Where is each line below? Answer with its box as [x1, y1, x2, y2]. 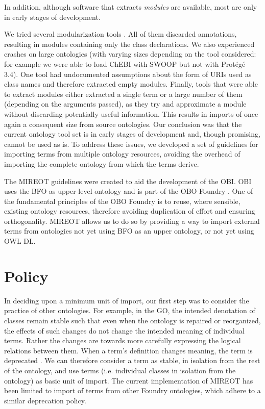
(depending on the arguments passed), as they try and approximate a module [4, 98, 247, 109]
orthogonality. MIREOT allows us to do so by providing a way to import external [4, 215, 260, 226]
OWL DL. [4, 236, 36, 246]
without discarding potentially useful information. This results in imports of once [4, 108, 258, 119]
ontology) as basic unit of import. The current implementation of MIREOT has [4, 375, 253, 386]
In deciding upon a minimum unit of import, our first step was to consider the [4, 295, 249, 305]
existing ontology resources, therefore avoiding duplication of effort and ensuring [4, 206, 255, 216]
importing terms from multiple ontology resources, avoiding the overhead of [4, 148, 240, 159]
